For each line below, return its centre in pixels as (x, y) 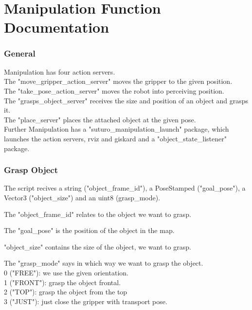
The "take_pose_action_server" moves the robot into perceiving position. (114, 90)
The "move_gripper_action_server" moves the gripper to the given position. (118, 81)
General (20, 53)
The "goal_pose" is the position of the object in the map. (89, 230)
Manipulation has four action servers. (60, 71)
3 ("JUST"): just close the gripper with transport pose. (86, 301)
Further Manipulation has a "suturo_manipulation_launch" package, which (117, 129)
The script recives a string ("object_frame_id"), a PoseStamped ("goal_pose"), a (125, 188)
